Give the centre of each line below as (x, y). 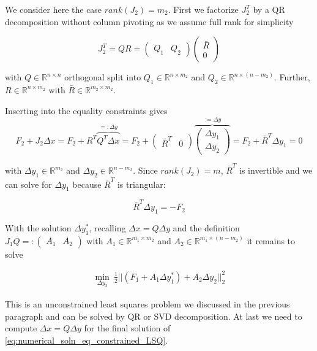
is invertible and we (276, 170)
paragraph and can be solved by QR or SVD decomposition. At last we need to (154, 316)
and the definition (206, 227)
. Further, (292, 77)
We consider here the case (54, 9)
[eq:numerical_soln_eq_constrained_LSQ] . (87, 340)
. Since (145, 170)
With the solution (38, 227)
